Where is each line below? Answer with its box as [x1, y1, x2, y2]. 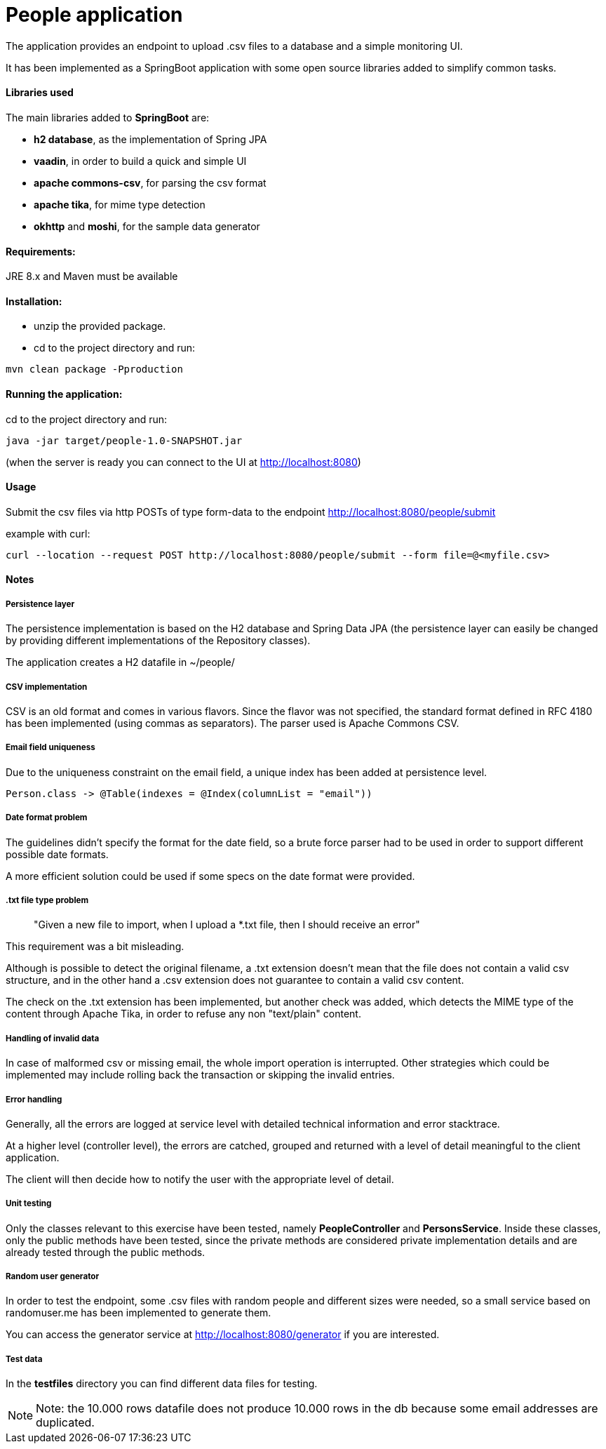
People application [6, 3, 183, 27]
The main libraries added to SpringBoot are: [6, 111, 210, 123]
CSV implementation [6, 681, 88, 692]
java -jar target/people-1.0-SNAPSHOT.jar [6, 434, 243, 446]
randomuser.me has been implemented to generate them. [6, 1307, 271, 1319]
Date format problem [6, 813, 88, 823]
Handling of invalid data [6, 1033, 100, 1043]
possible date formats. [6, 848, 109, 860]
